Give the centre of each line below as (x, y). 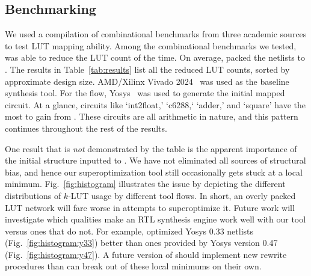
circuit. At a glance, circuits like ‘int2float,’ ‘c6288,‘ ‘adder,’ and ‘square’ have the (155, 104)
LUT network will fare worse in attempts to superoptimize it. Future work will (150, 207)
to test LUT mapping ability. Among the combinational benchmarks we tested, (151, 45)
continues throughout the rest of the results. (86, 128)
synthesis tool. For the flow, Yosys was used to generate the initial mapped (145, 93)
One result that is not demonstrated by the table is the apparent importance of (151, 148)
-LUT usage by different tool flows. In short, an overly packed (182, 195)
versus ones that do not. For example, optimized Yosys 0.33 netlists (129, 231)
